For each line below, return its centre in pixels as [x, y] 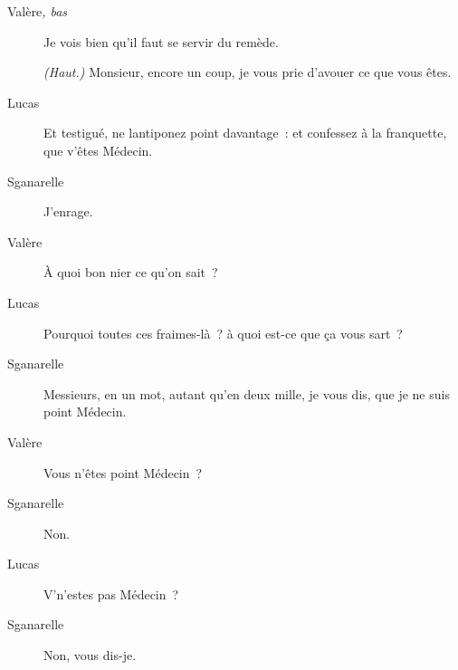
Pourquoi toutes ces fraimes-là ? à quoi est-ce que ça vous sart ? [223, 333]
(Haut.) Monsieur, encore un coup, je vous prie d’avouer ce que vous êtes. [248, 72]
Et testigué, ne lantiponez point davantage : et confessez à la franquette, [245, 133]
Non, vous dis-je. [90, 655]
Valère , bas [38, 11]
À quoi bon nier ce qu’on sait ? [131, 272]
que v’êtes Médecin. [98, 150]
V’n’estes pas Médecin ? [111, 593]
